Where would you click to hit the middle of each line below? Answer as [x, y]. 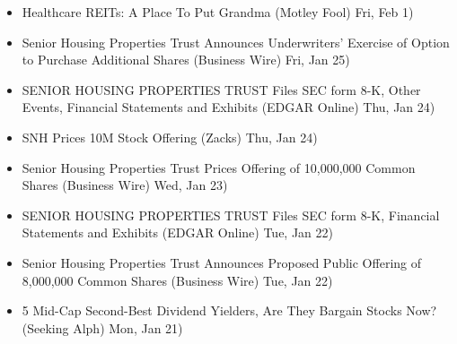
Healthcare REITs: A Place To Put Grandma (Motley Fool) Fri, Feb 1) [218, 12]
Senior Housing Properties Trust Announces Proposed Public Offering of [222, 262]
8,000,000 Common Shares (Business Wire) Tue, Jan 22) [177, 280]
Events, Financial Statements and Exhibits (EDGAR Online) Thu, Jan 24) [228, 107]
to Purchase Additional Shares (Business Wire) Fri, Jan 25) [186, 60]
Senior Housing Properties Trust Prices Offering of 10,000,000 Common [219, 167]
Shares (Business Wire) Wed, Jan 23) [125, 185]
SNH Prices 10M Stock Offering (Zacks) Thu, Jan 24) [170, 137]
